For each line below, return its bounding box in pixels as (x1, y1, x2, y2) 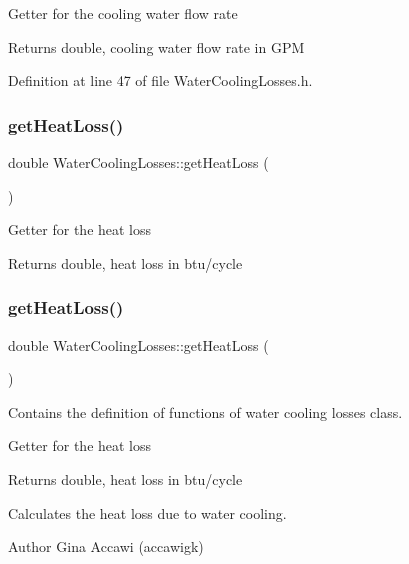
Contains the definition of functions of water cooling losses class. (8, 401, 403, 422)
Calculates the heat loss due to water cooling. (8, 502, 287, 523)
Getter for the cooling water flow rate (8, 3, 238, 23)
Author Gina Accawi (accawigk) (8, 536, 204, 557)
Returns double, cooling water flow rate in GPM (8, 36, 305, 57)
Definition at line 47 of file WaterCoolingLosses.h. (8, 70, 313, 91)
